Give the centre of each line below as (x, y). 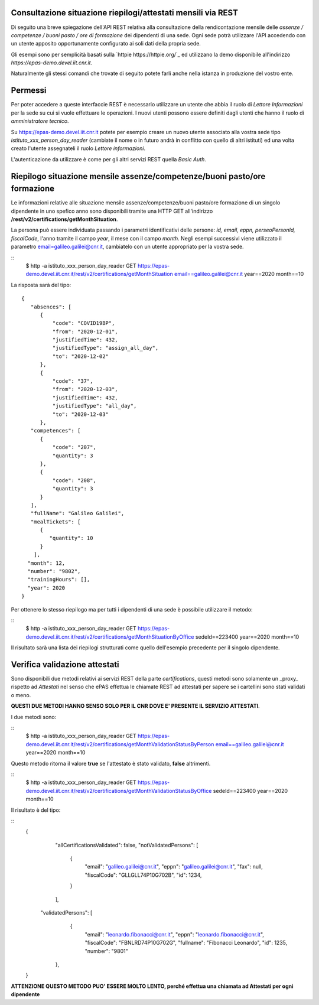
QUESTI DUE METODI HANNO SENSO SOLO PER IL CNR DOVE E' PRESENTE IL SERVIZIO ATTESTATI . (135, 706)
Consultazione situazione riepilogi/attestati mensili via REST (125, 13)
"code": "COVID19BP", (84, 323)
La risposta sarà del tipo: (41, 285)
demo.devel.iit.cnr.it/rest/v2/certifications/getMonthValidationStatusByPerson (120, 744)
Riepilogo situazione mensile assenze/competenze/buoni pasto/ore (138, 176)
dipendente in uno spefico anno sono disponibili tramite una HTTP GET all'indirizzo (112, 211)
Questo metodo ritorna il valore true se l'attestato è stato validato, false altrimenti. (111, 763)
